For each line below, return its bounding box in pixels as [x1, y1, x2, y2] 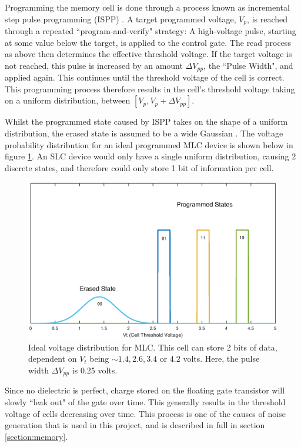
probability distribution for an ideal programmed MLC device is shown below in [5, 138, 293, 151]
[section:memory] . [5, 430, 68, 442]
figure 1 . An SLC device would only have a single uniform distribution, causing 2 [5, 150, 296, 162]
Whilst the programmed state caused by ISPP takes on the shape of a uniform [5, 115, 288, 128]
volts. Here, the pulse [183, 352, 260, 365]
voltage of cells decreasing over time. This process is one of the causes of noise [5, 407, 286, 419]
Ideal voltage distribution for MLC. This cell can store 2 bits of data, [28, 341, 277, 353]
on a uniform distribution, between [5, 94, 131, 106]
